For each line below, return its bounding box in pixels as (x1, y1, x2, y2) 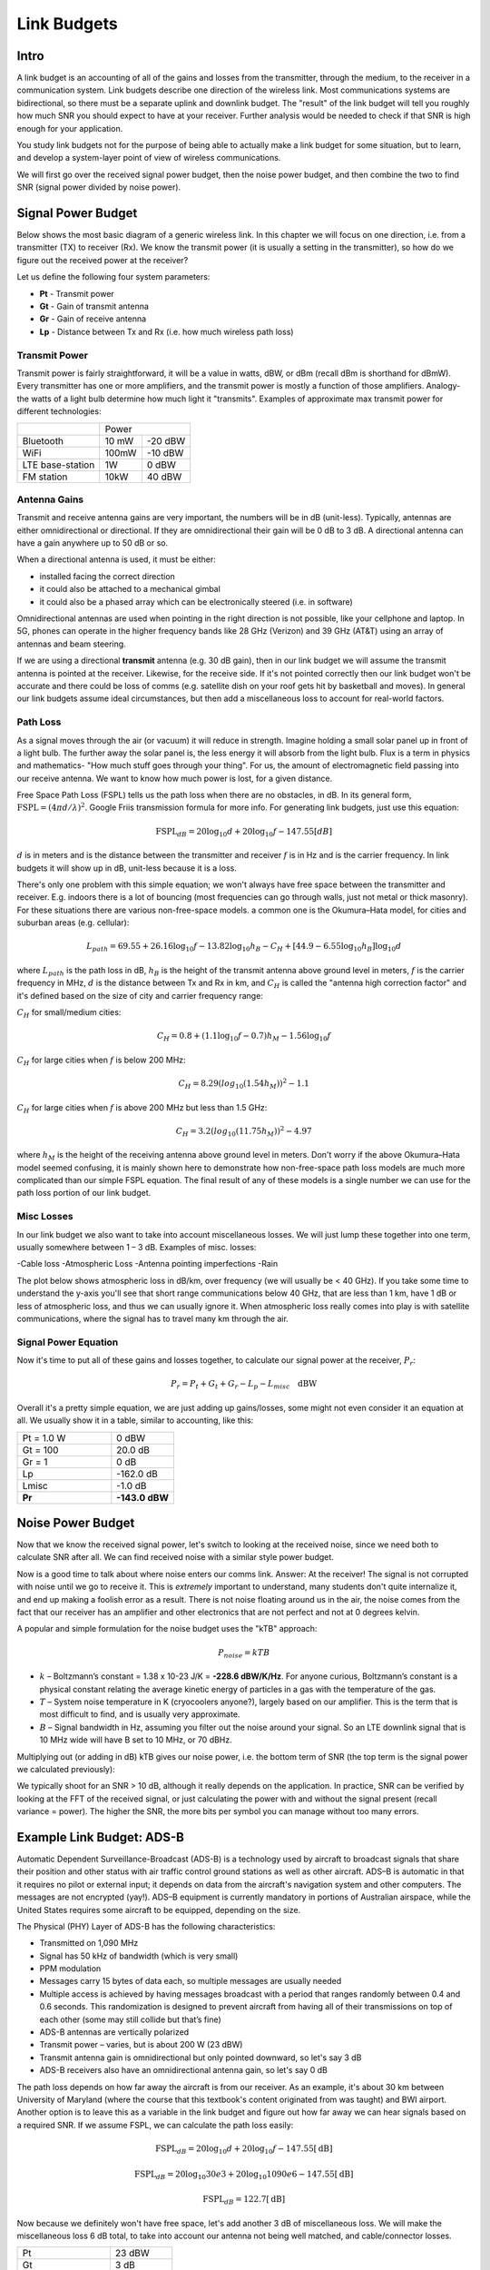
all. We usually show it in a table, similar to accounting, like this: (16, 1415, 254, 1426)
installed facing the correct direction (39, 570, 176, 581)
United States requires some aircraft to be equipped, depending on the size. (16, 1904, 301, 1915)
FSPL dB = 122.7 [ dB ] (202, 2194, 286, 2206)
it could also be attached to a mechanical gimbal (39, 584, 221, 595)
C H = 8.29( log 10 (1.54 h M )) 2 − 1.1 (178, 1077, 310, 1091)
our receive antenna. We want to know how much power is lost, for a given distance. (16, 773, 333, 784)
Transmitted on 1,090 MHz (39, 1938, 139, 1949)
